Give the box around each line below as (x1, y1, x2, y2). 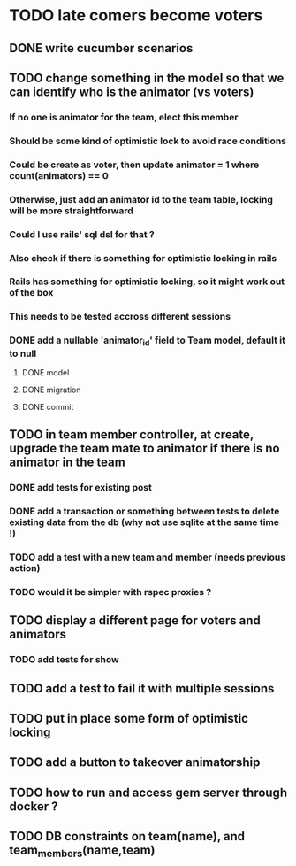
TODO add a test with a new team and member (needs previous (9, 551, 285, 563)
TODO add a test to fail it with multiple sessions (9, 681, 275, 696)
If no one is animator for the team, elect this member (9, 111, 239, 123)
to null (9, 347, 37, 360)
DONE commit (21, 401, 74, 412)
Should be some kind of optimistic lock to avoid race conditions (9, 135, 287, 147)
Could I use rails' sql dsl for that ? (9, 228, 155, 240)
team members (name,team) (9, 843, 156, 860)
